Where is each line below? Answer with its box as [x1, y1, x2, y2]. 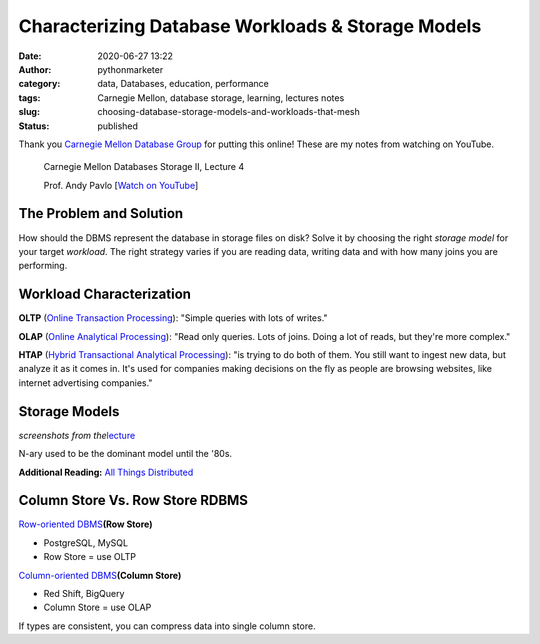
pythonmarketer [97, 63, 164, 75]
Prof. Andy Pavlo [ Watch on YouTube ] [43, 179, 199, 191]
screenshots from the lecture [18, 429, 136, 441]
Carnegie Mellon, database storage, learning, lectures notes [97, 91, 345, 104]
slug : [18, 106, 40, 118]
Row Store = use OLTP [43, 551, 137, 563]
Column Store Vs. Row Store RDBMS [18, 492, 249, 509]
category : [18, 78, 61, 90]
